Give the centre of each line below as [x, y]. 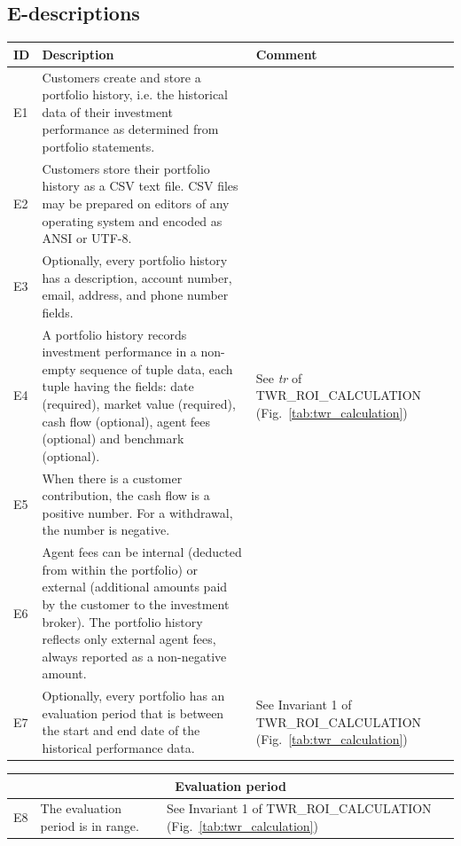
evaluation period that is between [133, 713]
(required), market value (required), [139, 403]
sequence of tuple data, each [156, 368]
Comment [286, 54]
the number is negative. [106, 530]
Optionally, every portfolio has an [133, 696]
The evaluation [81, 808]
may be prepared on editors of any [136, 203]
